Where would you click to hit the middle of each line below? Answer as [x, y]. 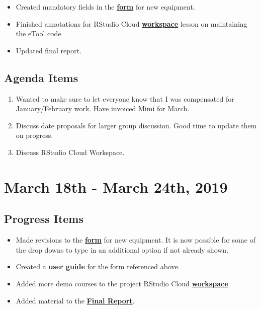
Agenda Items [41, 77]
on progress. [34, 135]
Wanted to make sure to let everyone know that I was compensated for [125, 98]
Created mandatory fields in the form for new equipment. [105, 7]
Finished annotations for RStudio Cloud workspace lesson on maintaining [132, 23]
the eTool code [38, 33]
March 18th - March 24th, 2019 [116, 186]
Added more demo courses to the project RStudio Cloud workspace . [123, 283]
